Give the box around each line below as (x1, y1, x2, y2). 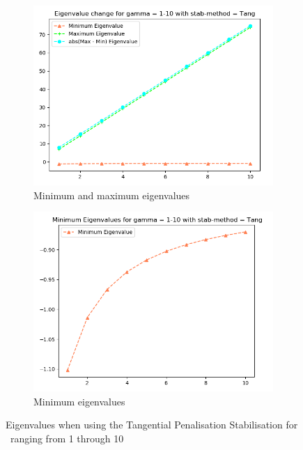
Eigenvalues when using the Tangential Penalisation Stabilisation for (6, 417, 298, 432)
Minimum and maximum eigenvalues (33, 187, 190, 202)
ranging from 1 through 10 (10, 430, 124, 445)
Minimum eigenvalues (33, 394, 125, 408)
